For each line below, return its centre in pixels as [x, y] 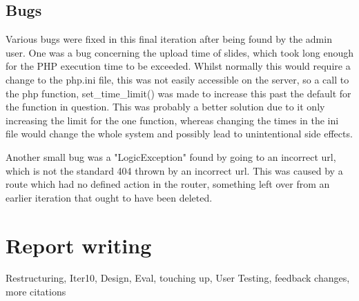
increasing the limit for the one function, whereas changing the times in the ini [172, 120]
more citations [36, 292]
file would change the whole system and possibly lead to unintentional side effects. [179, 134]
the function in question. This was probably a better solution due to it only [165, 107]
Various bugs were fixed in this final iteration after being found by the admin [169, 39]
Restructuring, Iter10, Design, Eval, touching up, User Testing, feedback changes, [178, 278]
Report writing [79, 245]
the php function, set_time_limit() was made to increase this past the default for [178, 93]
